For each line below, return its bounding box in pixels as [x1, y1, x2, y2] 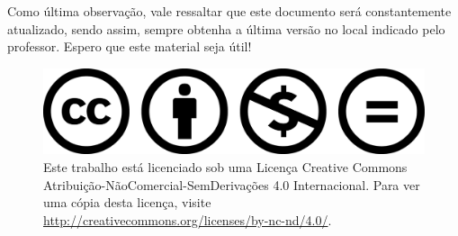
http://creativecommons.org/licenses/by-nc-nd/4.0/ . [43, 210, 332, 229]
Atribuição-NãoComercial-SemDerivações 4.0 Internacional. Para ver [43, 175, 420, 194]
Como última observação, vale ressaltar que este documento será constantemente [7, 2, 452, 20]
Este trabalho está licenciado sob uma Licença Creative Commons [43, 158, 408, 177]
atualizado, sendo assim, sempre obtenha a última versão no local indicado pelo [7, 19, 445, 38]
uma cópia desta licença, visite [43, 193, 211, 212]
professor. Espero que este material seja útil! [7, 37, 252, 56]
